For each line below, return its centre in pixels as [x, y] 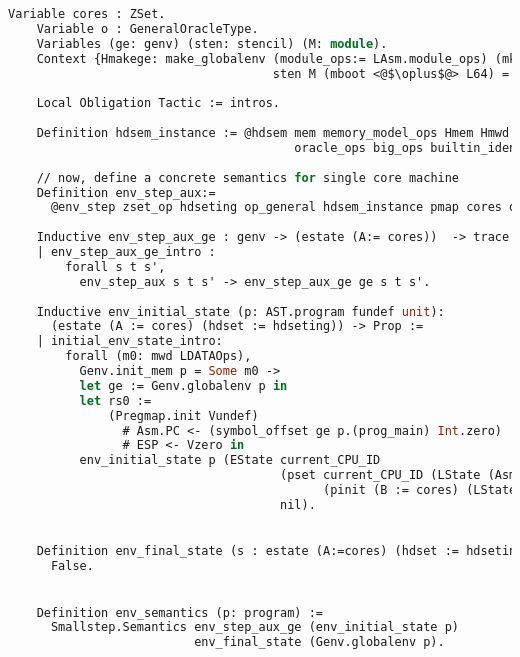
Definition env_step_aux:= [126, 192]
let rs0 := [115, 400]
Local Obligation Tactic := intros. [158, 103]
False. [72, 566]
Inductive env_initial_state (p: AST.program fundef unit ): [240, 311]
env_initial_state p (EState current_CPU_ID [230, 460]
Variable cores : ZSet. [87, 14]
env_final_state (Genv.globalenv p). [319, 642]
